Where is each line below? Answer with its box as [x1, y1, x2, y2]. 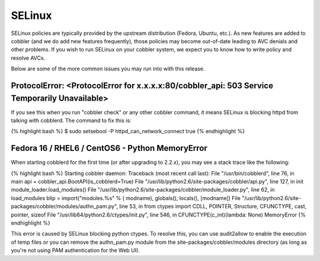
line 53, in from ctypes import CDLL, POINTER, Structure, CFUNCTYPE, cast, [119, 203, 307, 210]
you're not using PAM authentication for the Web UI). [11, 247, 140, 254]
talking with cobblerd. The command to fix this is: [11, 117, 132, 124]
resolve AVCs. [11, 54, 46, 62]
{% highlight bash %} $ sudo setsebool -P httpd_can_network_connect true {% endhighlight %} [11, 128, 245, 135]
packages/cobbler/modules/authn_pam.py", [11, 203, 119, 210]
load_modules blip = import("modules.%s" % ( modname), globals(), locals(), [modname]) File [11, 194, 241, 201]
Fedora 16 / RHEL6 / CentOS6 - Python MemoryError [11, 143, 207, 153]
